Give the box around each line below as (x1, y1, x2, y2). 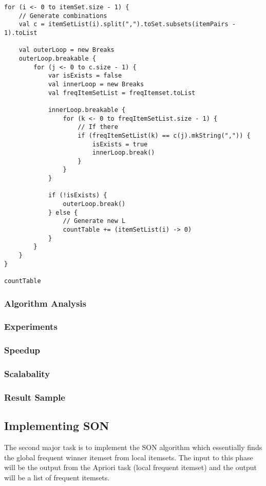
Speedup (4, 344, 41, 357)
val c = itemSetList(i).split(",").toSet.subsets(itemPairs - (18, 21, 236, 28)
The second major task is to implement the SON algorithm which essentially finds (4, 442, 262, 453)
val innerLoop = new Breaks (48, 80, 144, 88)
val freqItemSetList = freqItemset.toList (48, 89, 196, 97)
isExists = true (92, 140, 148, 148)
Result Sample (4, 390, 65, 403)
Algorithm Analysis (4, 296, 86, 309)
